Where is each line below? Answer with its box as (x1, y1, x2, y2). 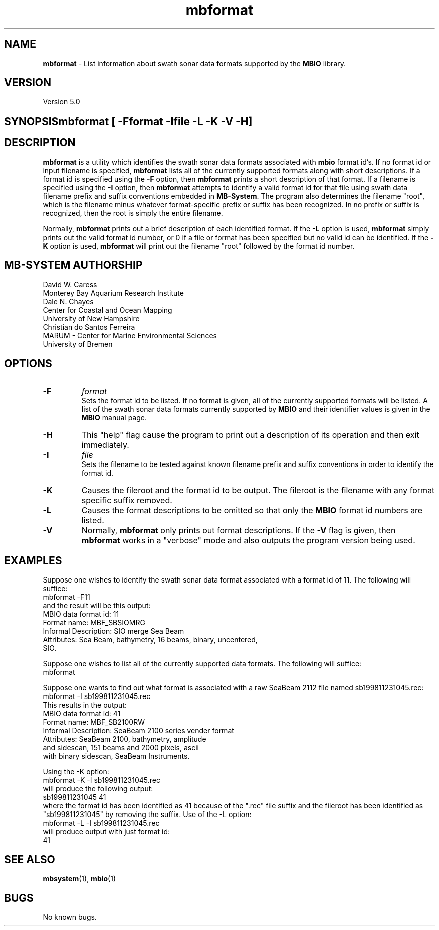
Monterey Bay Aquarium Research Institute (43, 288, 184, 297)
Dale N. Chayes (43, 297, 94, 306)
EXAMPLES (4, 554, 62, 567)
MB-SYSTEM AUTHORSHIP (4, 259, 143, 272)
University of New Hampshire (43, 314, 140, 323)
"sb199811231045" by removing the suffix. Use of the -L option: (43, 810, 252, 819)
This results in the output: (43, 701, 127, 710)
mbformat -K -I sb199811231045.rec (43, 776, 160, 785)
